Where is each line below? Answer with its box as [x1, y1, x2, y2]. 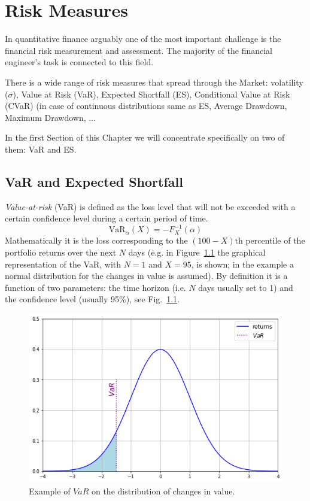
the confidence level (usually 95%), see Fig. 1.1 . [5, 293, 180, 305]
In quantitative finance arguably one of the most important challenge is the [5, 32, 281, 45]
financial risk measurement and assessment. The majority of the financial [5, 44, 273, 56]
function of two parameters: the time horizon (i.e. [5, 281, 186, 293]
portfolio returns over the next [5, 245, 117, 258]
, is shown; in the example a [191, 257, 294, 270]
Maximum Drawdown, [5, 111, 86, 123]
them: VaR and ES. [5, 142, 77, 155]
